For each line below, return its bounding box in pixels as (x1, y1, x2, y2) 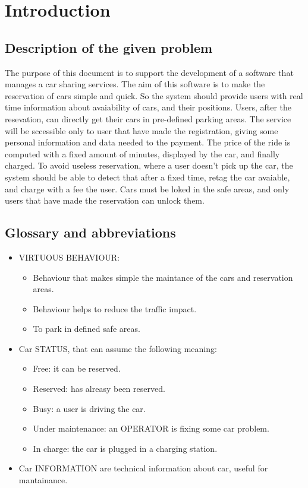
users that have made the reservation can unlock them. (5, 194, 205, 207)
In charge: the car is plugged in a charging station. (33, 442, 218, 454)
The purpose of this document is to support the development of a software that (5, 66, 294, 78)
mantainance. (18, 474, 68, 486)
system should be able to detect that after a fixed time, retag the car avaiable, (5, 170, 290, 183)
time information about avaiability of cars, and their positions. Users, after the (5, 101, 292, 113)
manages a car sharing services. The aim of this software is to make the (5, 78, 265, 90)
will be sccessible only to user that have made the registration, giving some (5, 124, 278, 137)
